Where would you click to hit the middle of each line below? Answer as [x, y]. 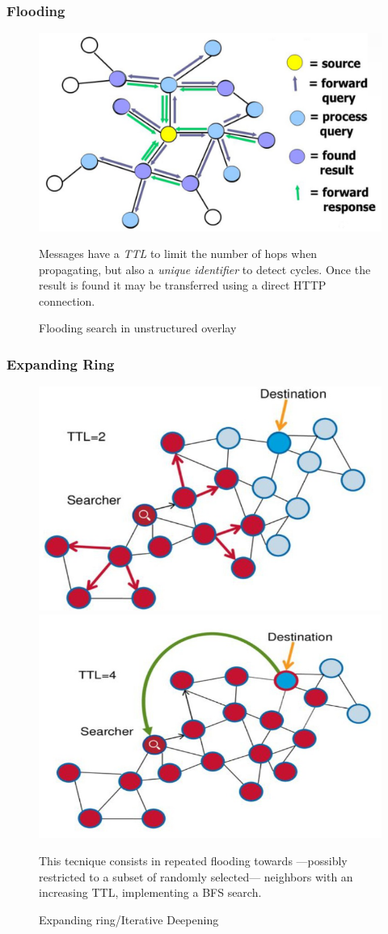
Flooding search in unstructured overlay [138, 328]
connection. [67, 300]
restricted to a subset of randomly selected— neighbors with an [196, 876]
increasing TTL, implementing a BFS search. [150, 892]
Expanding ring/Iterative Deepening [129, 919]
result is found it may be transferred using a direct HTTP [183, 285]
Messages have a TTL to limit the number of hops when [178, 254]
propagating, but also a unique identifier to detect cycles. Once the [205, 269]
